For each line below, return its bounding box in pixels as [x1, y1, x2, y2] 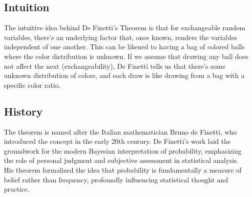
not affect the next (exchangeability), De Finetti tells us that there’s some [4, 60, 226, 71]
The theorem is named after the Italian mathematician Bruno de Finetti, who [4, 126, 237, 137]
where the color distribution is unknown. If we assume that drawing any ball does [4, 51, 249, 61]
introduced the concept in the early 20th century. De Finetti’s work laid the [4, 136, 231, 146]
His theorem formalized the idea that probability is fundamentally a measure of [4, 164, 242, 175]
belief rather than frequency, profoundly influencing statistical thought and [4, 174, 228, 184]
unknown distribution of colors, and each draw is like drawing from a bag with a [4, 70, 245, 80]
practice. [4, 184, 30, 194]
